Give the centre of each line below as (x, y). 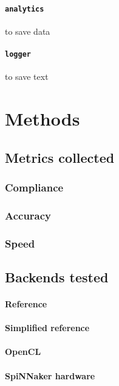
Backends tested (57, 277)
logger (18, 55)
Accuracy (28, 215)
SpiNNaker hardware (50, 375)
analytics (25, 9)
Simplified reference (47, 328)
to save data (28, 31)
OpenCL (23, 352)
